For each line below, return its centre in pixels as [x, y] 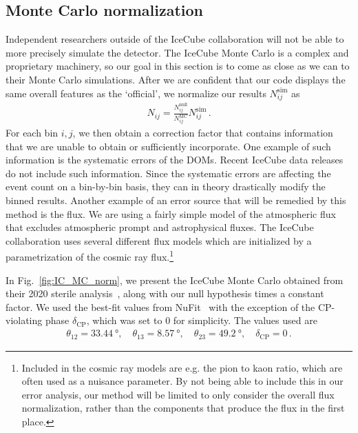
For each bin [32, 133]
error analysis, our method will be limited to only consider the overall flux [178, 394]
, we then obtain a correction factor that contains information [203, 133]
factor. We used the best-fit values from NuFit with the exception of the [160, 306]
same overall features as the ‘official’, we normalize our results [136, 93]
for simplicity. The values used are [245, 320]
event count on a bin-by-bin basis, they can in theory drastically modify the [166, 187]
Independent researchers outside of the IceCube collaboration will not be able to [175, 39]
